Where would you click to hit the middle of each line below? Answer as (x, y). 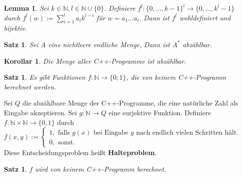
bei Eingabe (111, 133)
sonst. (67, 142)
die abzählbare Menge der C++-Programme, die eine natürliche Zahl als (130, 103)
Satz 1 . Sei (21, 44)
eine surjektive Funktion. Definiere (160, 112)
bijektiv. (16, 28)
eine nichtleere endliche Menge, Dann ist (109, 44)
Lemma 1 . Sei (26, 8)
